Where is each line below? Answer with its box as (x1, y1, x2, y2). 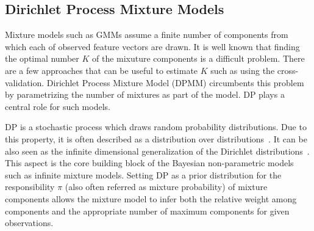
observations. (5, 216, 54, 229)
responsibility (5, 180, 55, 193)
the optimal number (5, 52, 79, 65)
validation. (5, 76, 45, 89)
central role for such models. (5, 100, 110, 112)
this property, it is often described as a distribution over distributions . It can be (5, 132, 307, 145)
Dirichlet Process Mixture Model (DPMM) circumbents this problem (46, 76, 304, 89)
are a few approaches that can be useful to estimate (5, 64, 198, 76)
